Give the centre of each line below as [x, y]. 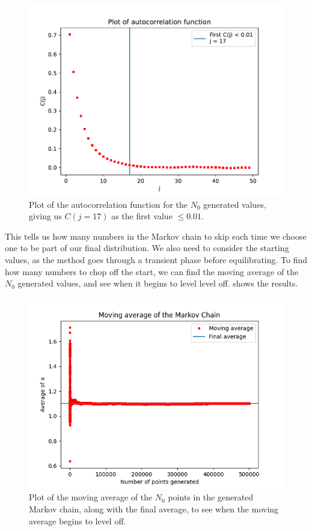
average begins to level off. [78, 520]
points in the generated [211, 497]
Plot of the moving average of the [91, 497]
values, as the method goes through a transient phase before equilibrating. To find [156, 259]
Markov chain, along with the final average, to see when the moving [154, 508]
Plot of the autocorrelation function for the [109, 204]
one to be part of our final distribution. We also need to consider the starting [147, 248]
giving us [45, 216]
